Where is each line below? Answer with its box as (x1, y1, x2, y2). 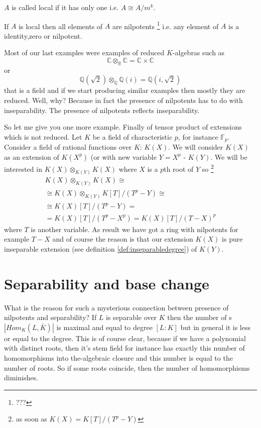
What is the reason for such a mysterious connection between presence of (4, 302, 229, 312)
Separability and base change (4, 273, 209, 293)
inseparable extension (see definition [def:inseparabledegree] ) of (4, 243, 197, 254)
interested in (4, 163, 42, 174)
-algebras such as (172, 47, 225, 58)
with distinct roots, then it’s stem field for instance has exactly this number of (4, 343, 245, 353)
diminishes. (4, 372, 38, 383)
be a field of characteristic (92, 131, 173, 142)
